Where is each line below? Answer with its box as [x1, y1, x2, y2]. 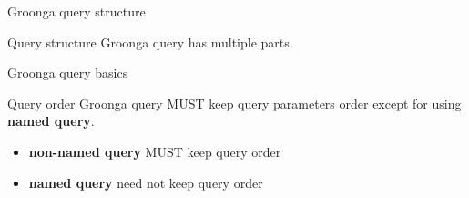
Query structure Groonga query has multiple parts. [7, 32, 293, 51]
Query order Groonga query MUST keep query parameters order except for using [7, 93, 462, 112]
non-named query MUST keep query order [28, 141, 281, 161]
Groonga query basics [7, 63, 128, 82]
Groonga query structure [7, 2, 146, 20]
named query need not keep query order [28, 172, 263, 192]
